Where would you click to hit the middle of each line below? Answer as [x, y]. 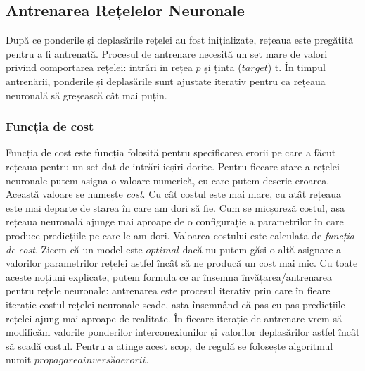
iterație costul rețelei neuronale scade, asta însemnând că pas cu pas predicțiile [175, 304]
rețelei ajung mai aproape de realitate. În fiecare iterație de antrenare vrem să [174, 318]
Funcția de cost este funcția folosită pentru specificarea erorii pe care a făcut [171, 152]
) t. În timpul [296, 67]
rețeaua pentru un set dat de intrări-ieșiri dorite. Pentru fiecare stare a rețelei [173, 166]
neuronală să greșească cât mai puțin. [87, 95]
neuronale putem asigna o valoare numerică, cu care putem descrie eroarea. [168, 180]
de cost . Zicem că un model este [74, 249]
